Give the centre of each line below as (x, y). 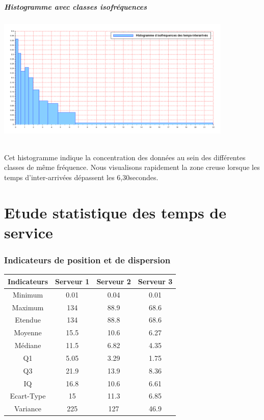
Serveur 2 (114, 281)
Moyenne (28, 332)
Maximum (28, 307)
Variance (28, 409)
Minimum (28, 294)
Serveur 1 (72, 281)
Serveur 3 (155, 281)
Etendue (28, 320)
